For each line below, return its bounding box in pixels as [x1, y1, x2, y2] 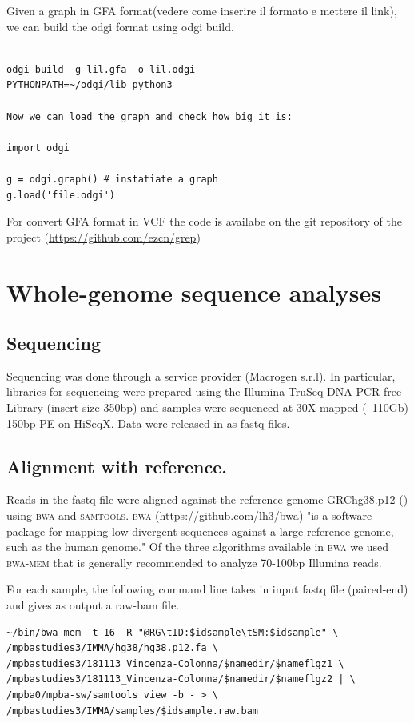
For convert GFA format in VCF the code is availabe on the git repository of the [6, 213, 402, 230]
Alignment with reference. [6, 453, 227, 478]
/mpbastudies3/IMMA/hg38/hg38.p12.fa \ [6, 642, 218, 654]
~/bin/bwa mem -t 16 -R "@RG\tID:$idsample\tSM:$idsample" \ [6, 626, 339, 638]
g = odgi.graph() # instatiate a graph [6, 173, 218, 185]
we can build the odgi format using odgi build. [6, 18, 234, 34]
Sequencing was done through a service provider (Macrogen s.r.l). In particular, [6, 367, 396, 384]
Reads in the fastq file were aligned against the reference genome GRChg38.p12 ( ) [6, 491, 408, 508]
